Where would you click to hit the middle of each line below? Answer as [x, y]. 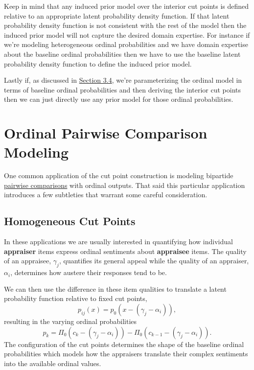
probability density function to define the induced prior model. [98, 63]
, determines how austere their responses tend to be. [89, 272]
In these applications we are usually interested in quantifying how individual [118, 242]
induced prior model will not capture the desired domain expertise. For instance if [127, 35]
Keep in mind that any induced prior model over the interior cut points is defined [127, 6]
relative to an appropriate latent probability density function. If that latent [117, 15]
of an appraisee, [28, 261]
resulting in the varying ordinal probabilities [70, 321]
